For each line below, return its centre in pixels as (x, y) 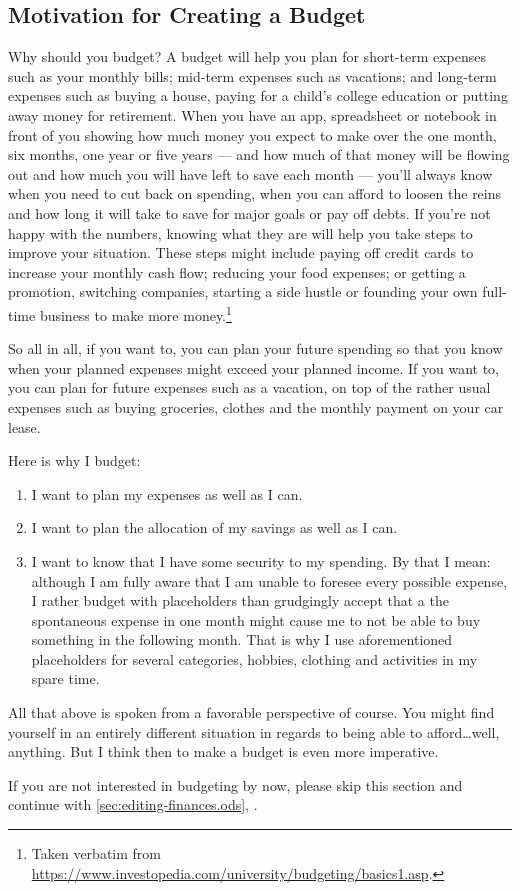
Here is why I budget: (74, 460)
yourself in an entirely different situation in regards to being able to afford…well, (254, 731)
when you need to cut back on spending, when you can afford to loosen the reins (255, 193)
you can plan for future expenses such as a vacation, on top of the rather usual (249, 387)
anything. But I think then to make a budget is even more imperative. (223, 751)
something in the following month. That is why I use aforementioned (242, 639)
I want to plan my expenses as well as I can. (167, 493)
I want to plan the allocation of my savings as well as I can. (214, 527)
